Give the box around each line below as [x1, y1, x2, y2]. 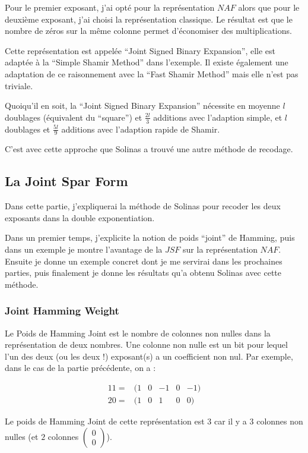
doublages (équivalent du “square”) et [5, 111, 142, 123]
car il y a [214, 415, 247, 427]
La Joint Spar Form [5, 172, 128, 190]
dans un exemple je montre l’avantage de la [5, 243, 163, 255]
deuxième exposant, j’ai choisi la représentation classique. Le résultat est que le [5, 12, 293, 25]
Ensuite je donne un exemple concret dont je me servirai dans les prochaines [5, 254, 282, 267]
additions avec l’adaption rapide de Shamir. [61, 122, 220, 135]
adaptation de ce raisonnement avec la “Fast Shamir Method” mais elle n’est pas [5, 67, 299, 80]
